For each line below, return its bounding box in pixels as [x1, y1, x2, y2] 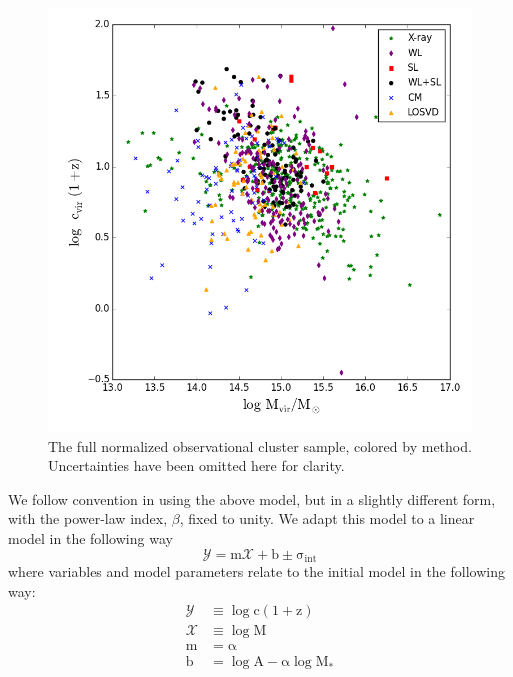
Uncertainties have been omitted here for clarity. [48, 455, 345, 476]
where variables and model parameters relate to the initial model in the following [8, 561, 505, 582]
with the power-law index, [8, 508, 168, 529]
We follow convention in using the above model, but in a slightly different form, [8, 488, 496, 509]
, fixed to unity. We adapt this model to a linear [179, 508, 475, 529]
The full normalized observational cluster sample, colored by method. [48, 435, 472, 456]
